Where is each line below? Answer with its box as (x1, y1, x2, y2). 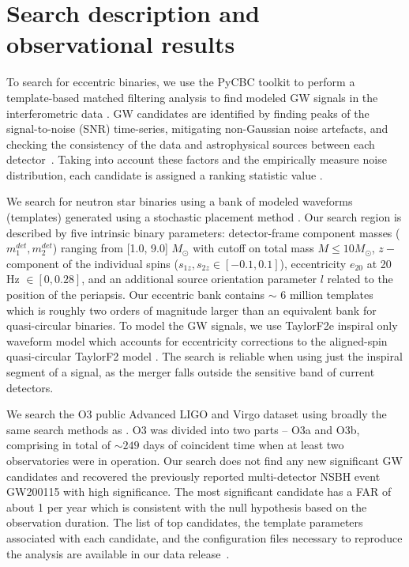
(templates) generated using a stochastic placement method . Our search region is (6, 209, 402, 225)
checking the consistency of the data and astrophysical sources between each (6, 135, 375, 152)
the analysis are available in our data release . (6, 545, 230, 561)
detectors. (6, 379, 54, 395)
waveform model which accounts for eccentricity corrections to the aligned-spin (6, 332, 388, 349)
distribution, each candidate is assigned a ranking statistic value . (6, 166, 323, 183)
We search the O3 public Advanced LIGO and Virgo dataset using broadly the (6, 406, 387, 422)
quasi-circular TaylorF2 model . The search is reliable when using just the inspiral (6, 348, 403, 365)
